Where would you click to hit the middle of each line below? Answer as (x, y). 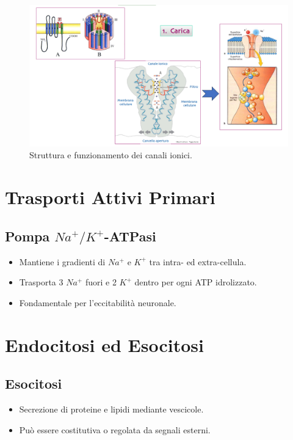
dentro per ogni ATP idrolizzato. (196, 282)
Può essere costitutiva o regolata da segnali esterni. (115, 429)
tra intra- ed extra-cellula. (198, 261)
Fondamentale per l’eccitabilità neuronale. (98, 302)
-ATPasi (130, 236)
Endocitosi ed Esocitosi (104, 344)
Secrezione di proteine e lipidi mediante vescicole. (111, 409)
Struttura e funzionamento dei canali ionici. (111, 155)
